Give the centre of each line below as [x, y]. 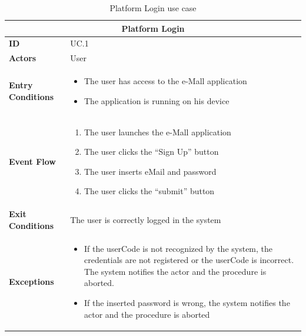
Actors [23, 58]
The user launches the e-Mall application [158, 132]
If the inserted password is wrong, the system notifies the [187, 302]
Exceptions [31, 281]
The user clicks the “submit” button [149, 191]
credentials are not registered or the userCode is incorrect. [189, 260]
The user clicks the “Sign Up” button [152, 152]
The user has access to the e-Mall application [166, 81]
